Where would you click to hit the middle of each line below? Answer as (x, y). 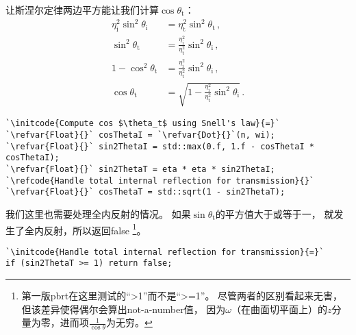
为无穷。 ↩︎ (129, 322)
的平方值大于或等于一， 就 (275, 213)
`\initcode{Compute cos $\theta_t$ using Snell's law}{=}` (143, 124)
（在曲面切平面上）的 (280, 309)
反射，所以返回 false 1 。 (95, 229)
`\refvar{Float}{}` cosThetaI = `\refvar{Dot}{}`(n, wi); (140, 135)
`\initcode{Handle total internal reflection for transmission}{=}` (165, 252)
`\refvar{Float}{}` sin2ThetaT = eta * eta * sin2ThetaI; (140, 169)
